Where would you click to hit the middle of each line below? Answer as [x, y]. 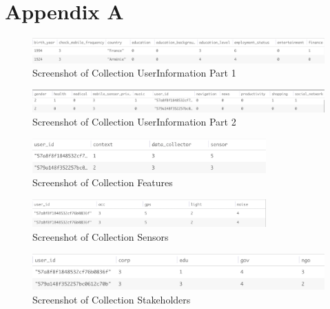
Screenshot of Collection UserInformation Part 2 [134, 122]
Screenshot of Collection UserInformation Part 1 [134, 73]
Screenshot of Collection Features [103, 182]
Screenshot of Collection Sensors [101, 236]
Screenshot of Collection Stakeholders [112, 299]
